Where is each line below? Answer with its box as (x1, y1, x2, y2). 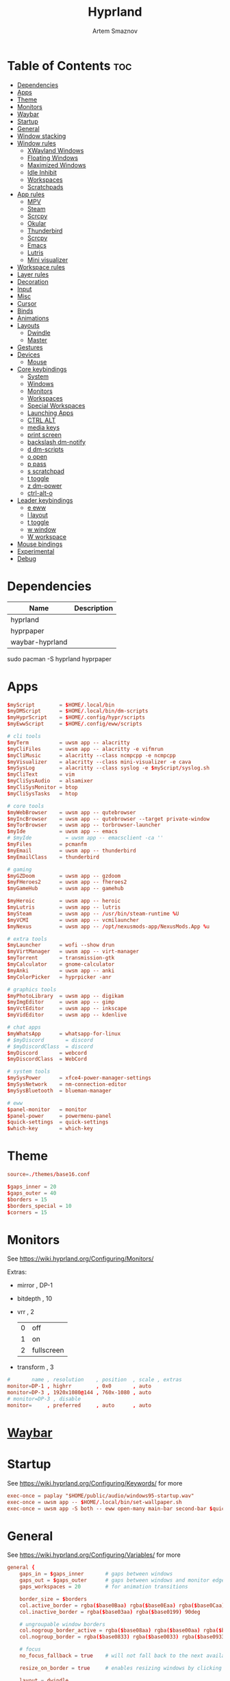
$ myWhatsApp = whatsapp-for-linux (7, 1030, 121, 1037)
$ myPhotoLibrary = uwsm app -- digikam (7, 992, 125, 999)
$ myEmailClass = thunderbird (7, 853, 99, 861)
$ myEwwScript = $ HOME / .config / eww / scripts (7, 721, 142, 728)
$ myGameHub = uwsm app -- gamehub (7, 885, 125, 892)
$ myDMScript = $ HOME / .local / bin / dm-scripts (7, 708, 149, 715)
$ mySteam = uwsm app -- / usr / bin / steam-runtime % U (7, 910, 179, 917)
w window (27, 525, 57, 534)
